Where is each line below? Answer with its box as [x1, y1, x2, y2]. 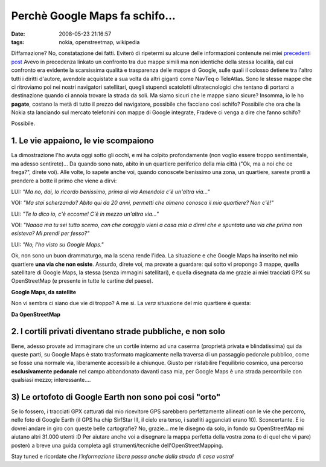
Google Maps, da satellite [11, 288, 77, 295]
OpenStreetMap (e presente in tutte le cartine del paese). [11, 277, 153, 285]
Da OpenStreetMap [11, 311, 60, 318]
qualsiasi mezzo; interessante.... [11, 376, 91, 384]
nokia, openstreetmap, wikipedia [59, 38, 140, 45]
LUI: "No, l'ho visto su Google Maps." [11, 240, 104, 248]
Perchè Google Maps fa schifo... [11, 9, 176, 22]
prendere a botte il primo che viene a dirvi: [11, 177, 117, 184]
